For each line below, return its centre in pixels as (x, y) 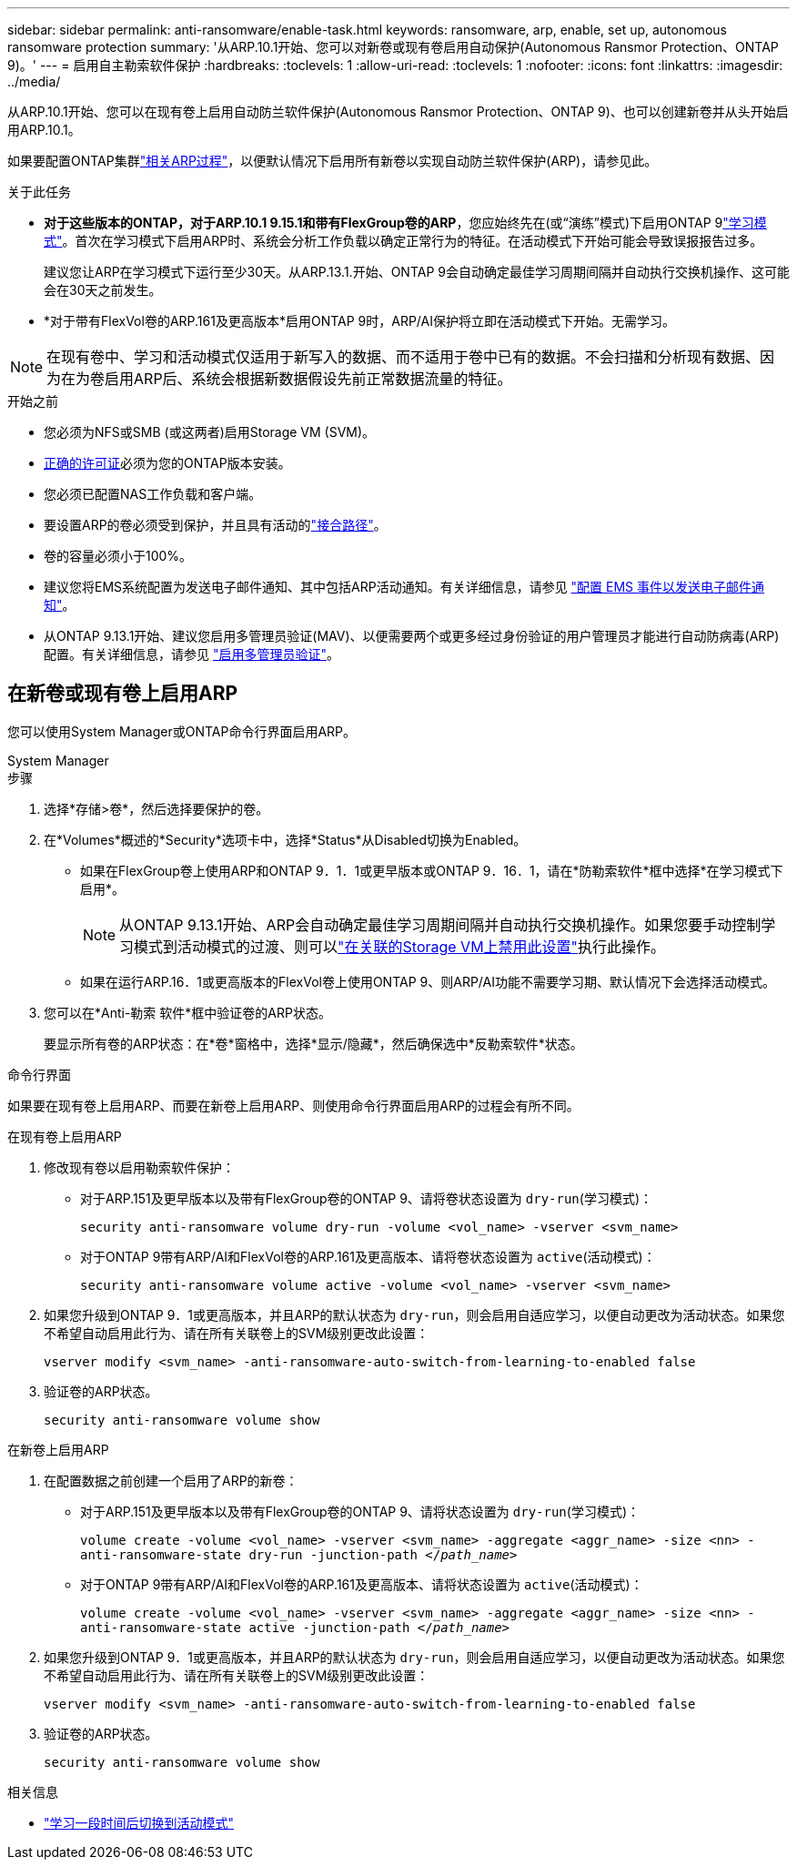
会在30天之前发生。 (103, 290)
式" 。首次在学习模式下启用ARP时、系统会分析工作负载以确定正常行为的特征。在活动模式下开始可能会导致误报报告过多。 (404, 241)
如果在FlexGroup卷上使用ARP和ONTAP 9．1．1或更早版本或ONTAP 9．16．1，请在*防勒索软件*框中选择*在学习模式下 (432, 870)
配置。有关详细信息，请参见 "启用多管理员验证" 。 (192, 654)
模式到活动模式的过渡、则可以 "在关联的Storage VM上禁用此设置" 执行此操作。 (400, 946)
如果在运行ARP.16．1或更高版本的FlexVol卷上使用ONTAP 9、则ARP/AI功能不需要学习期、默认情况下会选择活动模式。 (428, 981)
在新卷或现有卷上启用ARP (123, 694)
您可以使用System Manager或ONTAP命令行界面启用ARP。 (182, 731)
